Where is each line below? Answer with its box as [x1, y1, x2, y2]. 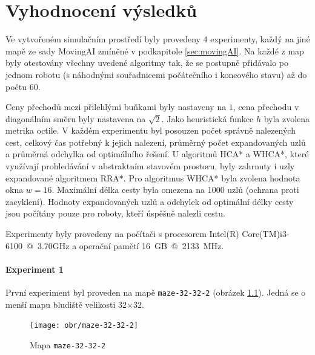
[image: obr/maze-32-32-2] [30, 321, 138, 330]
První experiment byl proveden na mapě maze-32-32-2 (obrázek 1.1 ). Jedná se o [5, 286, 306, 299]
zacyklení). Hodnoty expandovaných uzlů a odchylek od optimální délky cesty [5, 195, 294, 207]
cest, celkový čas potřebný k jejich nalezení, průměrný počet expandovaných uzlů [5, 135, 306, 148]
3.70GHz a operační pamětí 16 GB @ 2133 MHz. [37, 239, 224, 252]
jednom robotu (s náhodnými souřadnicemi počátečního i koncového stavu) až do [5, 68, 307, 80]
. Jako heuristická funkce [161, 112, 254, 125]
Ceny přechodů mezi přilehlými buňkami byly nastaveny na [5, 100, 227, 113]
